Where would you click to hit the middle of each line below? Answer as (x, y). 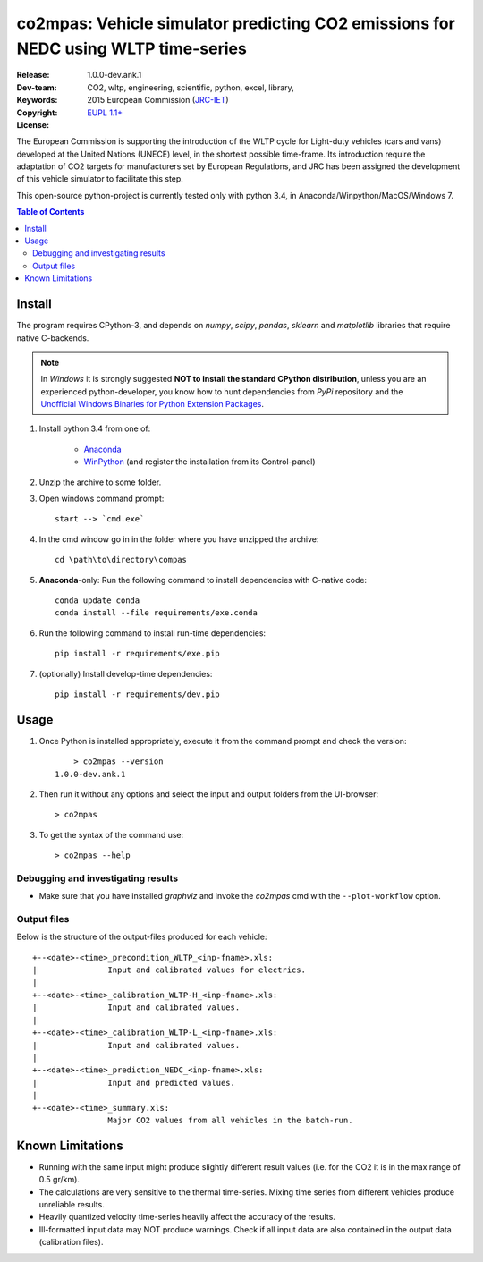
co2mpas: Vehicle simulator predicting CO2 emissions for (236, 23)
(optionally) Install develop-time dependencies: (126, 673)
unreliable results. (72, 1204)
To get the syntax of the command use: (111, 834)
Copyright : (37, 113)
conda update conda (97, 600)
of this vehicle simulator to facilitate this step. (100, 179)
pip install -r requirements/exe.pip (138, 654)
